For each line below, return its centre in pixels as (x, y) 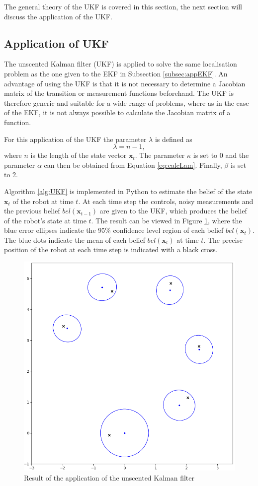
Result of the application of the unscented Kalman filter (109, 478)
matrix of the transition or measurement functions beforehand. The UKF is (119, 93)
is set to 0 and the (221, 155)
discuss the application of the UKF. (58, 16)
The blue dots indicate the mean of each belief (75, 240)
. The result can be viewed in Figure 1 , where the (167, 220)
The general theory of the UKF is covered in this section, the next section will (123, 6)
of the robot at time (43, 201)
